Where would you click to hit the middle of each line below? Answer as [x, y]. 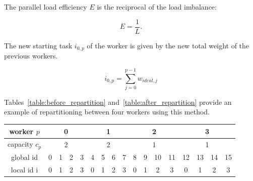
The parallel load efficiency [46, 7]
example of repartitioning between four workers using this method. [107, 112]
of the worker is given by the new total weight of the [168, 45]
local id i [24, 169]
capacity [20, 144]
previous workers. [31, 56]
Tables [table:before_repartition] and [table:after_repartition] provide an [118, 102]
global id [24, 157]
